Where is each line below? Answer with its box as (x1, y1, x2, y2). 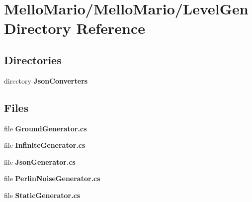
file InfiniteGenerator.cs (4, 140, 85, 150)
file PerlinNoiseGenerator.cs (4, 173, 100, 184)
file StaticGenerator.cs (4, 190, 81, 200)
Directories (4, 52, 62, 67)
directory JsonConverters (4, 75, 88, 86)
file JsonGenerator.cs (4, 156, 76, 167)
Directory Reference (4, 18, 146, 38)
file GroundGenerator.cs (4, 123, 87, 133)
